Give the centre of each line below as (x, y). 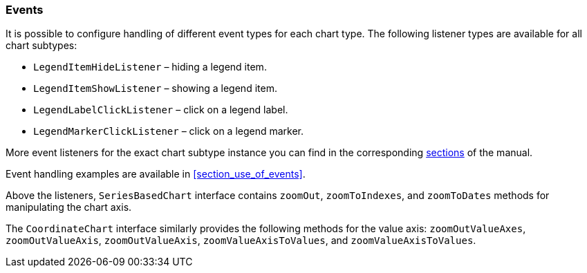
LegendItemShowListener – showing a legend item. (155, 88)
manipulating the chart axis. (69, 207)
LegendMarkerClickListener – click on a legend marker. (169, 131)
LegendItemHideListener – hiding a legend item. (150, 67)
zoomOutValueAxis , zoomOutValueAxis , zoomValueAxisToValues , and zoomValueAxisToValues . (241, 241)
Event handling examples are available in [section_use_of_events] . (156, 174)
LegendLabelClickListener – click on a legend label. (161, 110)
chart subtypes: (41, 46)
